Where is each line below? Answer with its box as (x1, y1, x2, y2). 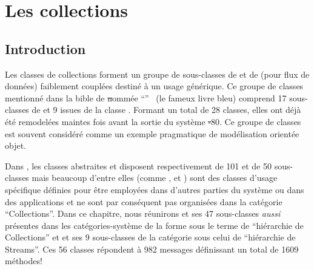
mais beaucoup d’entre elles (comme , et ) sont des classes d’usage (32, 171, 278, 184)
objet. (5, 139, 27, 152)
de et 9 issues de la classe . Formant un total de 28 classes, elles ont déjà (32, 103, 301, 116)
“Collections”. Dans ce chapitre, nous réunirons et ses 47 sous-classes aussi (5, 207, 281, 220)
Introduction (5, 39, 86, 58)
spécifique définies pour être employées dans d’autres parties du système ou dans (5, 183, 304, 196)
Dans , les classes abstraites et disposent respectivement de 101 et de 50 (5, 159, 272, 172)
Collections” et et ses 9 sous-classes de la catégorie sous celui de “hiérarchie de (5, 231, 296, 243)
